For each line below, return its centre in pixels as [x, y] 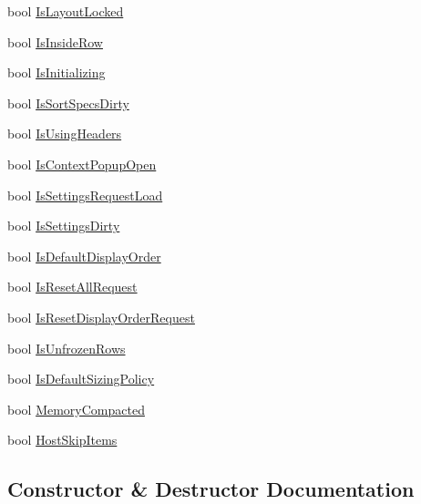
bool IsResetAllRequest [72, 287]
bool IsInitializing [56, 72]
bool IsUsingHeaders [65, 134]
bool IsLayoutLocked [66, 11]
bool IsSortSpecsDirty [68, 103]
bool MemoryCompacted [76, 409]
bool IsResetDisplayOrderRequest [101, 317]
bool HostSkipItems [62, 440]
